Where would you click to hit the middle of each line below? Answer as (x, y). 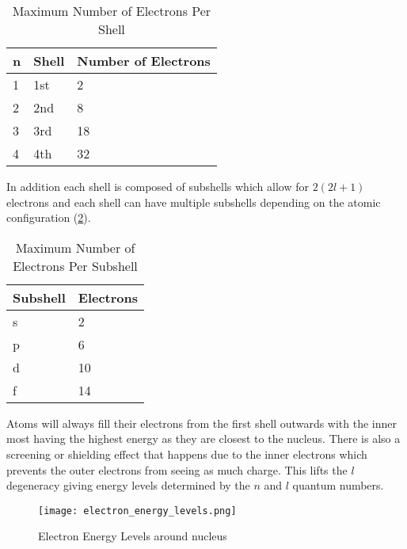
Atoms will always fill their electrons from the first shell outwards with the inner (202, 423)
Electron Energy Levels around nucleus (133, 536)
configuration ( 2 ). (49, 217)
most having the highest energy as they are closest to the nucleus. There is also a (203, 438)
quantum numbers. (338, 485)
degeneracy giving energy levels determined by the (128, 485)
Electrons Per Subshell (75, 265)
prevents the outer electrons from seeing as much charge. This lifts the (177, 469)
